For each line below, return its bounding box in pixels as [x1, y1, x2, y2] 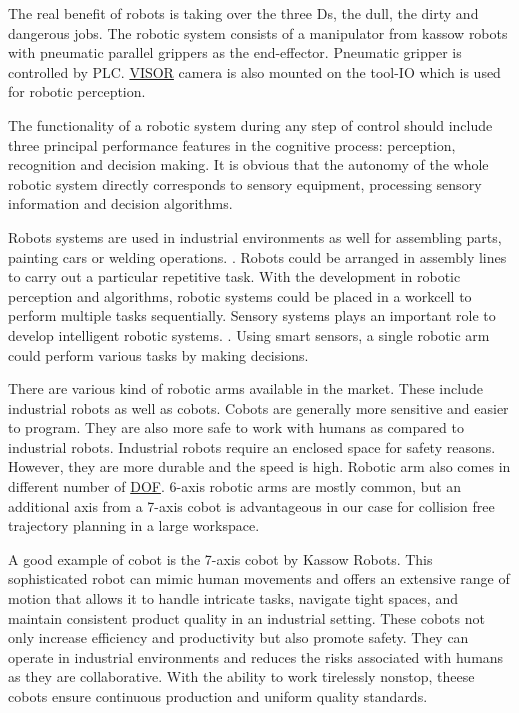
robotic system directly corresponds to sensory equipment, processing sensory [8, 173, 482, 194]
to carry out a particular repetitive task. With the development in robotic [8, 266, 461, 287]
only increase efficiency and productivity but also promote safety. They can [8, 627, 469, 648]
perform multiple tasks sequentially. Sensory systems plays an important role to [8, 305, 496, 326]
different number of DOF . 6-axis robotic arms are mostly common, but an [8, 476, 462, 497]
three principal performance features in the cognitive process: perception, [8, 134, 456, 155]
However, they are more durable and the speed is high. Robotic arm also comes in [8, 456, 511, 477]
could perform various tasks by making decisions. [8, 344, 309, 365]
